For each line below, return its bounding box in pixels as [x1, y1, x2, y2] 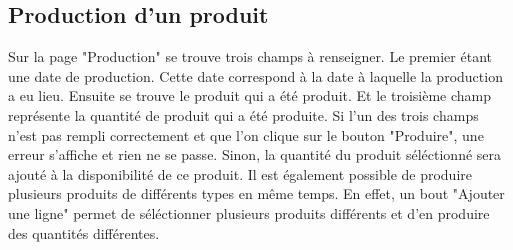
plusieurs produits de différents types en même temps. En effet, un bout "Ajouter [8, 183, 505, 204]
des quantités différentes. [8, 222, 160, 243]
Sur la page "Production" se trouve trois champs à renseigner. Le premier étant [8, 46, 492, 67]
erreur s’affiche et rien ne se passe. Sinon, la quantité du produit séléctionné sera [8, 144, 502, 165]
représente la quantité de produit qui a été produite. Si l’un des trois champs [8, 104, 479, 125]
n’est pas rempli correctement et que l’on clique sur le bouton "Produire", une [8, 124, 484, 145]
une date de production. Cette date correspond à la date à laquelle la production [8, 65, 503, 86]
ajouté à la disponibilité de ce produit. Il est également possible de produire [8, 163, 473, 184]
